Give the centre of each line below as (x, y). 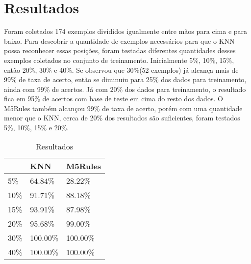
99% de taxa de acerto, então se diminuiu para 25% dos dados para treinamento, (125, 79)
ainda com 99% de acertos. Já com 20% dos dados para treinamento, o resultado (125, 89)
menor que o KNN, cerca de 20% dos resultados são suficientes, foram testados (122, 118)
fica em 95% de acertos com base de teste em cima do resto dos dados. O (113, 99)
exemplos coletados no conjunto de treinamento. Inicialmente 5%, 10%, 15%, (119, 60)
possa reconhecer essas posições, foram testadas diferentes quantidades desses (120, 50)
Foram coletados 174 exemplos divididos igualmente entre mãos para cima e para (126, 31)
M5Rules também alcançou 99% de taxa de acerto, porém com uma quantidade (123, 108)
